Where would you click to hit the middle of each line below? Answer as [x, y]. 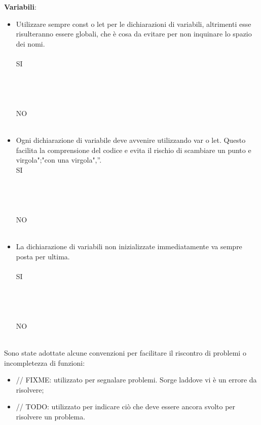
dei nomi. [30, 43]
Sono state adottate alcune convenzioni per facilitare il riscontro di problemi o [125, 353]
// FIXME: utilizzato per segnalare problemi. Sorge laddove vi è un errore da [136, 380]
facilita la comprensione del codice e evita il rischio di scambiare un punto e [134, 150]
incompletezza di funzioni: [45, 362]
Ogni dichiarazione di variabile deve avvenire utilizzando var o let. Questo [131, 140]
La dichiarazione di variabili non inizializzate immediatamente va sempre [129, 246]
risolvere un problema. [51, 416]
